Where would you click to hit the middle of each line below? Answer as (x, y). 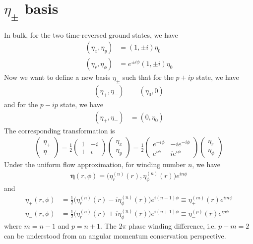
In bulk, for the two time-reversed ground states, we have (91, 34)
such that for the (148, 77)
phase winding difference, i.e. (172, 226)
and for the (21, 104)
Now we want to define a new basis (57, 77)
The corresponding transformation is (60, 130)
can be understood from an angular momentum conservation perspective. (115, 235)
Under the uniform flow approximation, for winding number (95, 164)
